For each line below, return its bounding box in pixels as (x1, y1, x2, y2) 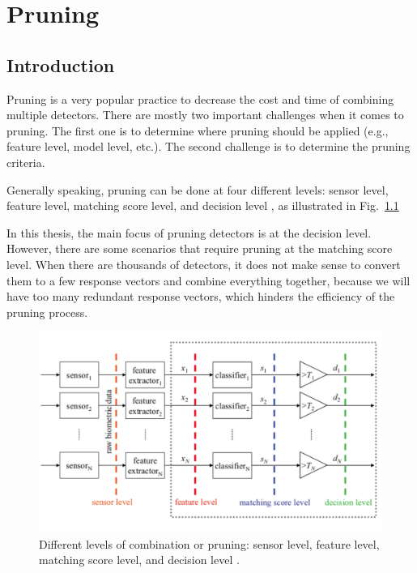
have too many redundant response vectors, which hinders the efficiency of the (6, 288, 395, 305)
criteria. (6, 153, 45, 170)
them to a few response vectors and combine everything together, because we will (6, 272, 411, 289)
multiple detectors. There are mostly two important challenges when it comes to (6, 106, 404, 123)
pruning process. (6, 303, 88, 320)
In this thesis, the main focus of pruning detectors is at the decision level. (6, 224, 372, 241)
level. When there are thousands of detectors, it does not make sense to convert (6, 255, 401, 272)
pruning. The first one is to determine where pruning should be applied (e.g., (6, 122, 389, 139)
